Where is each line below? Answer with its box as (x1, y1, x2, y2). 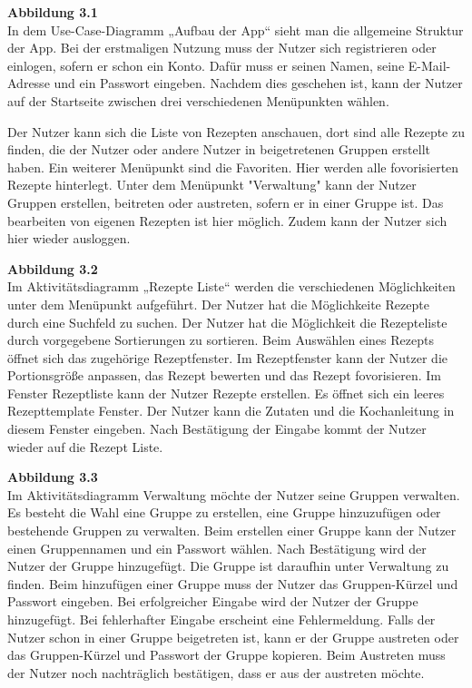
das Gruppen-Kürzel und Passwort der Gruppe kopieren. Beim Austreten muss (7, 645, 446, 664)
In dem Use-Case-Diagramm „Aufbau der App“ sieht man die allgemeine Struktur (7, 20, 464, 39)
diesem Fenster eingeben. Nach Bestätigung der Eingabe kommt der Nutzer (7, 419, 427, 438)
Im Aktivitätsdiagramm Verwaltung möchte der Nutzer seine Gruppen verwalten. (7, 485, 460, 504)
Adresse (7, 74, 50, 93)
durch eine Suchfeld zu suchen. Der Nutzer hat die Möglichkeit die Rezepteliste (7, 312, 447, 331)
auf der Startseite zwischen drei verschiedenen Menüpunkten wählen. (7, 91, 389, 110)
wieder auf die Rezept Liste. (7, 437, 163, 456)
